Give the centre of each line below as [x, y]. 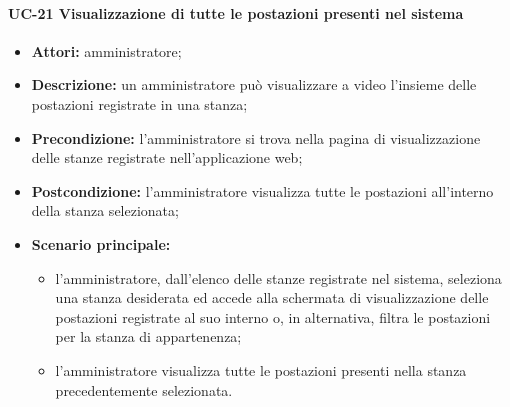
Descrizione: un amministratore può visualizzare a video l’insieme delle [254, 84]
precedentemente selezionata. [144, 389]
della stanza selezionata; [105, 210]
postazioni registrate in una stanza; [139, 103]
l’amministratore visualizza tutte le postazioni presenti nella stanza [261, 369]
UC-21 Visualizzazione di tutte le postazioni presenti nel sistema [236, 12]
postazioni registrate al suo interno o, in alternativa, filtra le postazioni [273, 316]
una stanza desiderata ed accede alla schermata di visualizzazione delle [272, 297]
